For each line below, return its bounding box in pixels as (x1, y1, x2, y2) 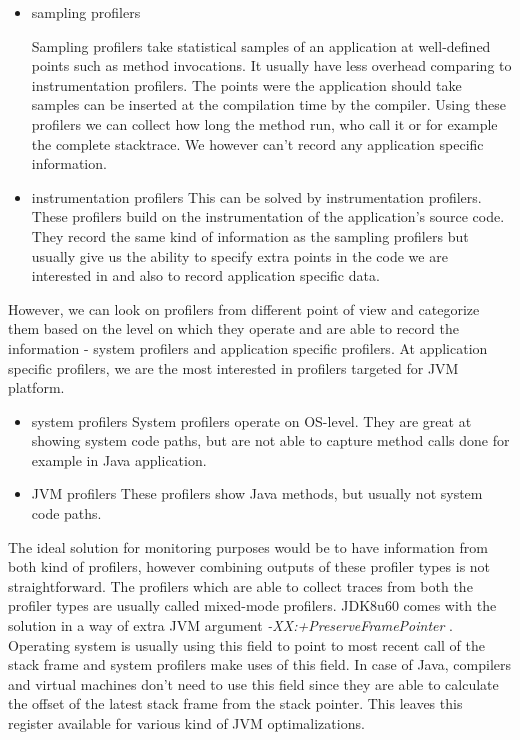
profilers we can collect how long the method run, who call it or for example (31, 113, 498, 134)
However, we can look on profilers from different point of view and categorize (8, 298, 480, 319)
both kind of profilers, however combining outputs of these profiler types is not (8, 556, 491, 577)
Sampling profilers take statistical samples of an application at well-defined (31, 35, 491, 56)
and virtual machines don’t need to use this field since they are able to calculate (8, 673, 499, 694)
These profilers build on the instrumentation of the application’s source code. (31, 206, 505, 227)
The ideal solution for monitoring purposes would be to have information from (8, 536, 488, 557)
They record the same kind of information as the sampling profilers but (31, 225, 469, 246)
